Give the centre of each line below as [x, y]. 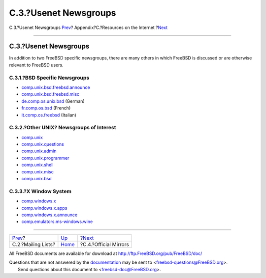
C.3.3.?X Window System [40, 191]
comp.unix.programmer [45, 158]
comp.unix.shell [37, 165]
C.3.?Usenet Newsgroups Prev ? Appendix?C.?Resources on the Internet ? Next [88, 28]
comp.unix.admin [39, 151]
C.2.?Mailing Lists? [34, 244]
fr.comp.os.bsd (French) [46, 108]
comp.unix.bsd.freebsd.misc [50, 94]
